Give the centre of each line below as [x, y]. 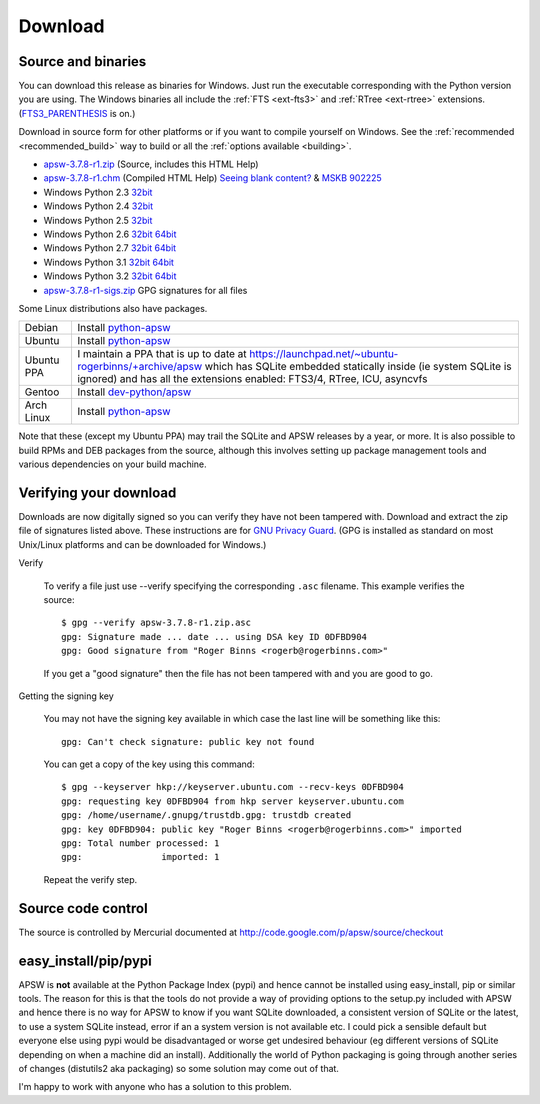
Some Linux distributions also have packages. [113, 308]
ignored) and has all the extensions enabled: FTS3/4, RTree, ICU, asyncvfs [252, 379]
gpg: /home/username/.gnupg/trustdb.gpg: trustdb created [206, 815]
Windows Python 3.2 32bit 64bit [110, 276]
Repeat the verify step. [90, 879]
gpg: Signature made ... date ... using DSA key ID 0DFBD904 [214, 636]
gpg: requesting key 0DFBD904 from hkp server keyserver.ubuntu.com [232, 801]
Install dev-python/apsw [134, 392]
